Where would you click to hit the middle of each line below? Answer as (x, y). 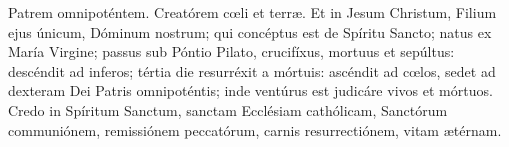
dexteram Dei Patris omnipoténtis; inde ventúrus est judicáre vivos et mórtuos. (250, 90)
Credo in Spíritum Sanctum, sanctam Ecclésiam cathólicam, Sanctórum (228, 109)
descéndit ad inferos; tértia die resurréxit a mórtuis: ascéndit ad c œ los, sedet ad (252, 70)
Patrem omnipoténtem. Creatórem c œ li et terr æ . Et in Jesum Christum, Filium (252, 12)
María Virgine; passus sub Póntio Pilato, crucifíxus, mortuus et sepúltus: (231, 51)
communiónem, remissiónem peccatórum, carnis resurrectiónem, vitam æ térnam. (255, 129)
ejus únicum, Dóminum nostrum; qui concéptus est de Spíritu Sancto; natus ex (250, 31)
